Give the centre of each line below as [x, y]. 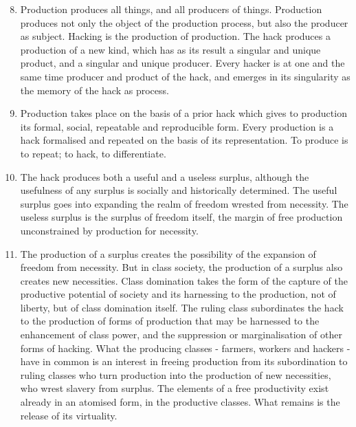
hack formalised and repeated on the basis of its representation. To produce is [184, 140]
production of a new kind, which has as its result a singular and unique [170, 49]
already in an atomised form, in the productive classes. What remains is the [180, 402]
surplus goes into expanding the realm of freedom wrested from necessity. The [184, 203]
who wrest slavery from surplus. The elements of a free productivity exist [175, 388]
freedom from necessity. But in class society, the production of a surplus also [181, 267]
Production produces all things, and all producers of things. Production [171, 9]
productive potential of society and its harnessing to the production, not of [178, 294]
